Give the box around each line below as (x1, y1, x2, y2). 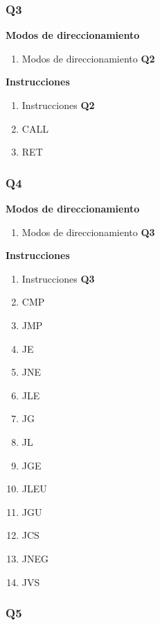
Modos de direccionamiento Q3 (21, 224, 155, 239)
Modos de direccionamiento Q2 (21, 51, 155, 65)
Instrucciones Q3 (21, 271, 95, 285)
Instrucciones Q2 (21, 98, 95, 112)
